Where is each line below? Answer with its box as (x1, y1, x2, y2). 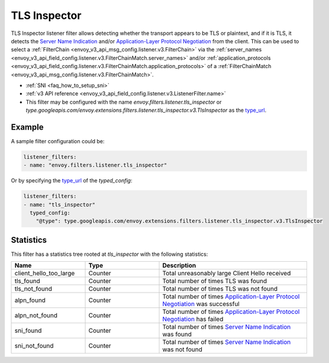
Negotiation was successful (162, 300, 240, 308)
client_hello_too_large (14, 269, 75, 278)
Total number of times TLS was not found (162, 285, 278, 293)
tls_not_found (14, 285, 53, 293)
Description (162, 261, 196, 269)
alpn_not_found (14, 311, 58, 320)
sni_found (14, 326, 42, 335)
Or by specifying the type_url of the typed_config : (11, 177, 133, 184)
